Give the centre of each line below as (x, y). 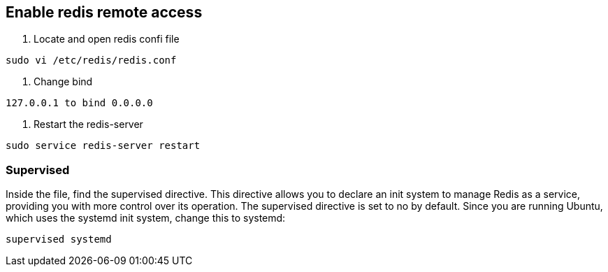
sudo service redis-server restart (103, 146)
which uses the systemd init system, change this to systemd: (146, 218)
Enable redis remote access (104, 12)
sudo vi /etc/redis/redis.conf (91, 60)
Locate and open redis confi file (107, 39)
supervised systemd (59, 239)
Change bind (63, 82)
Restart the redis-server (88, 124)
